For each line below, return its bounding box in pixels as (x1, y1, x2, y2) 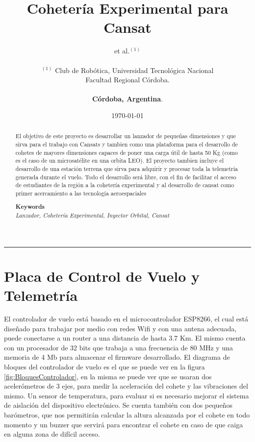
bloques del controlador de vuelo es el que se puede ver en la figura (4, 362, 205, 371)
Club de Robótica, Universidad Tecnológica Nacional (55, 65, 214, 75)
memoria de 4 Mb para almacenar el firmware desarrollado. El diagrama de (4, 352, 230, 362)
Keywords (15, 202, 45, 211)
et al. (114, 46, 130, 56)
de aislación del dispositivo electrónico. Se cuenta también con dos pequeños (4, 400, 232, 410)
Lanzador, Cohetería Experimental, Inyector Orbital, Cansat (15, 211, 170, 220)
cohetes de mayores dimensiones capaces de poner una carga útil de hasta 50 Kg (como (15, 148, 238, 156)
